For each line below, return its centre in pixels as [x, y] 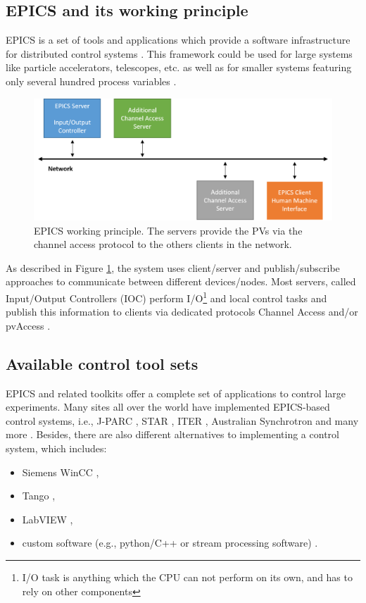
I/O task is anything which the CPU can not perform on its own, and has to [187, 577]
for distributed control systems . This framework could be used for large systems [179, 53]
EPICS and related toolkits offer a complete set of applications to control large [176, 393]
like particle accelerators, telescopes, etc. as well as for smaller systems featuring [179, 67]
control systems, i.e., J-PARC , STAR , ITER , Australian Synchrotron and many [182, 420]
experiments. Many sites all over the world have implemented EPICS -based [168, 407]
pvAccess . [28, 325]
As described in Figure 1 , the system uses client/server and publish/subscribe [173, 267]
